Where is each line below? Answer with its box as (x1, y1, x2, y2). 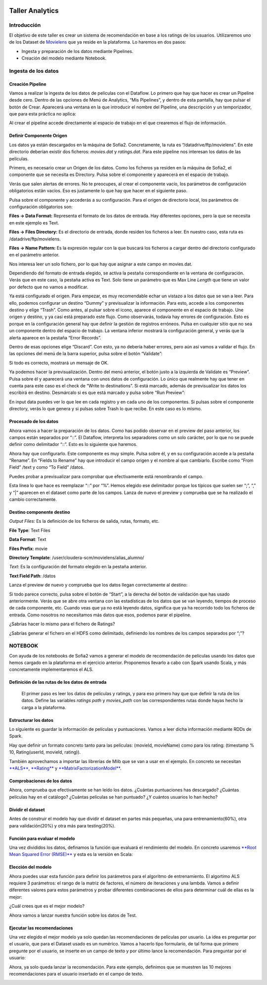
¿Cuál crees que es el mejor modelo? (9, 903, 85, 909)
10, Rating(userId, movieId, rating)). (9, 749, 81, 755)
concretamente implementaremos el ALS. (9, 666, 93, 672)
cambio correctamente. (9, 496, 57, 502)
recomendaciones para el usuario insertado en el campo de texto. (9, 971, 143, 977)
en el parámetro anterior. (9, 252, 60, 258)
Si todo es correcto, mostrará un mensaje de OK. (9, 360, 109, 366)
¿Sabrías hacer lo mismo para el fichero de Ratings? (9, 621, 115, 627)
